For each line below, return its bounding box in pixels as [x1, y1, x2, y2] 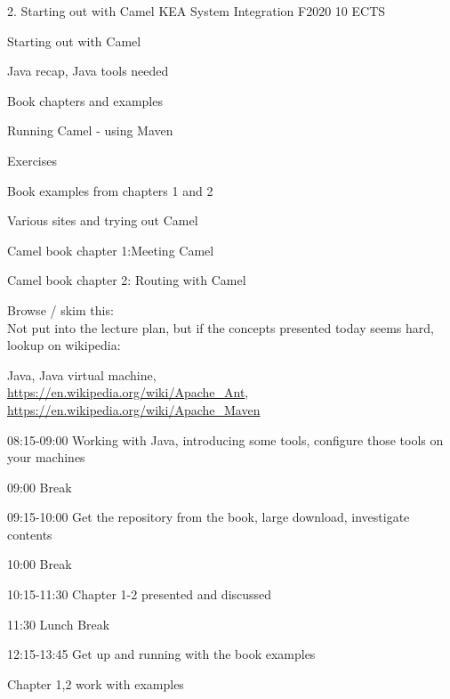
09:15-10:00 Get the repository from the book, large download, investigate [7, 508, 410, 526]
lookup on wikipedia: [7, 336, 121, 354]
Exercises [7, 150, 57, 169]
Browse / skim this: [7, 300, 114, 319]
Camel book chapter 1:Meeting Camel [7, 240, 214, 259]
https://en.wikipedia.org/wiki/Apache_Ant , [7, 383, 249, 402]
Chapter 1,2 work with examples [7, 674, 184, 693]
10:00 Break [7, 555, 72, 573]
